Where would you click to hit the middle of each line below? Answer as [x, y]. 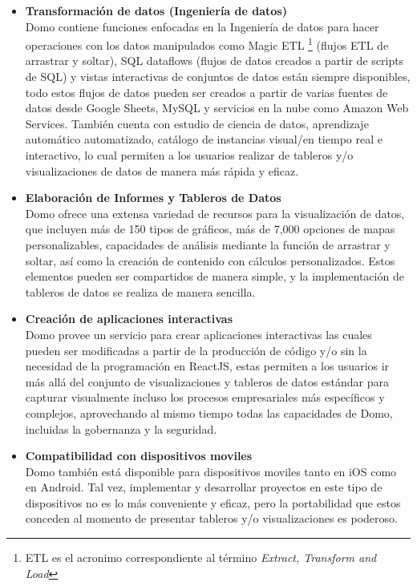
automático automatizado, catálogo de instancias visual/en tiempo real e [204, 139]
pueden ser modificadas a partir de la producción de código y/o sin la [196, 350]
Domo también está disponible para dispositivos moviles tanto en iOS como [211, 471]
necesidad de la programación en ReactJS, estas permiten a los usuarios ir [207, 366]
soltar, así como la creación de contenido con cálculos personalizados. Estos [210, 260]
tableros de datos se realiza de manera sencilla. [140, 291]
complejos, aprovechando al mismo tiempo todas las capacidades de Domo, [209, 412]
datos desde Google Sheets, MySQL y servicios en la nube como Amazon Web [217, 108]
